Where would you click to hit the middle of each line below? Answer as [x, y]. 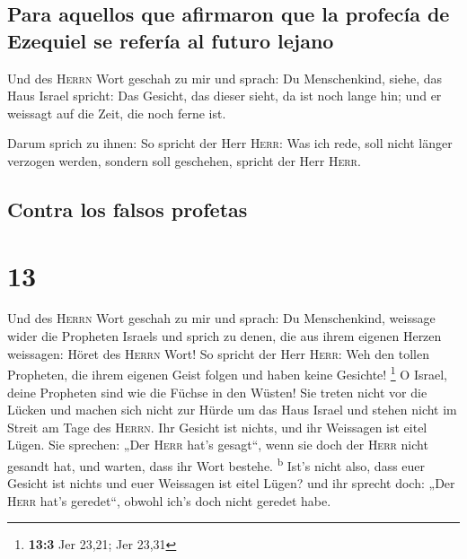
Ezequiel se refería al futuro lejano [171, 40]
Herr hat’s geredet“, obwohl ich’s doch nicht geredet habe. [169, 500]
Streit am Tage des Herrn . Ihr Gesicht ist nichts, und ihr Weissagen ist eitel [217, 427]
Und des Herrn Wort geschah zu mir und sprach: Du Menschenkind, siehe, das [225, 78]
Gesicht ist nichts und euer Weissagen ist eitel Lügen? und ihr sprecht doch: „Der [231, 483]
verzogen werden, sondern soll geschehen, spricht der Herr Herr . [184, 160]
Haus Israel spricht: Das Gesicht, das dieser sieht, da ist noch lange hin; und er [225, 96]
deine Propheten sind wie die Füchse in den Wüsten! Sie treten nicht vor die [217, 392]
